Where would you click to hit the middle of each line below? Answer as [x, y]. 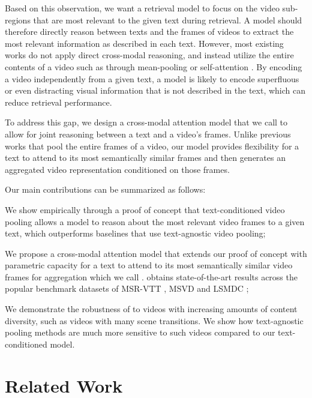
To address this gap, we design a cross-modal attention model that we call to [146, 122]
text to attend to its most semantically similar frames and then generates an [145, 158]
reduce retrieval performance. [58, 102]
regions [18, 20]
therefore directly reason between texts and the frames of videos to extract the [149, 32]
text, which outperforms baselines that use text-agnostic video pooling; [135, 233]
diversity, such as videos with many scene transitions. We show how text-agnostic [154, 320]
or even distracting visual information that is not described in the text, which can [155, 90]
